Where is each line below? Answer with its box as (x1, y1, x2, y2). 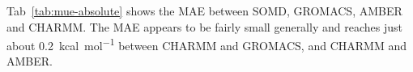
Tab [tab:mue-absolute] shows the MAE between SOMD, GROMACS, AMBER (6, 2, 402, 19)
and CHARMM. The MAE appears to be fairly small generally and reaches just (6, 18, 402, 35)
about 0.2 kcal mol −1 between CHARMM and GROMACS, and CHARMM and (6, 35, 407, 53)
